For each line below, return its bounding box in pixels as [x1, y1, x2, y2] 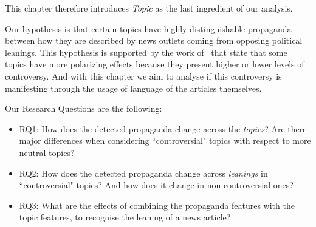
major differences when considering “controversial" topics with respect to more [19, 134, 311, 147]
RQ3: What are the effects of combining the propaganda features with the [19, 198, 295, 211]
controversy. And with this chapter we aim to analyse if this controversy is [5, 69, 282, 82]
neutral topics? [19, 146, 75, 158]
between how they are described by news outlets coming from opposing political [5, 34, 303, 47]
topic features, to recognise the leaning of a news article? [19, 211, 231, 223]
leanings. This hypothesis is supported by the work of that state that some [5, 46, 287, 58]
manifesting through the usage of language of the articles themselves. [5, 81, 262, 94]
